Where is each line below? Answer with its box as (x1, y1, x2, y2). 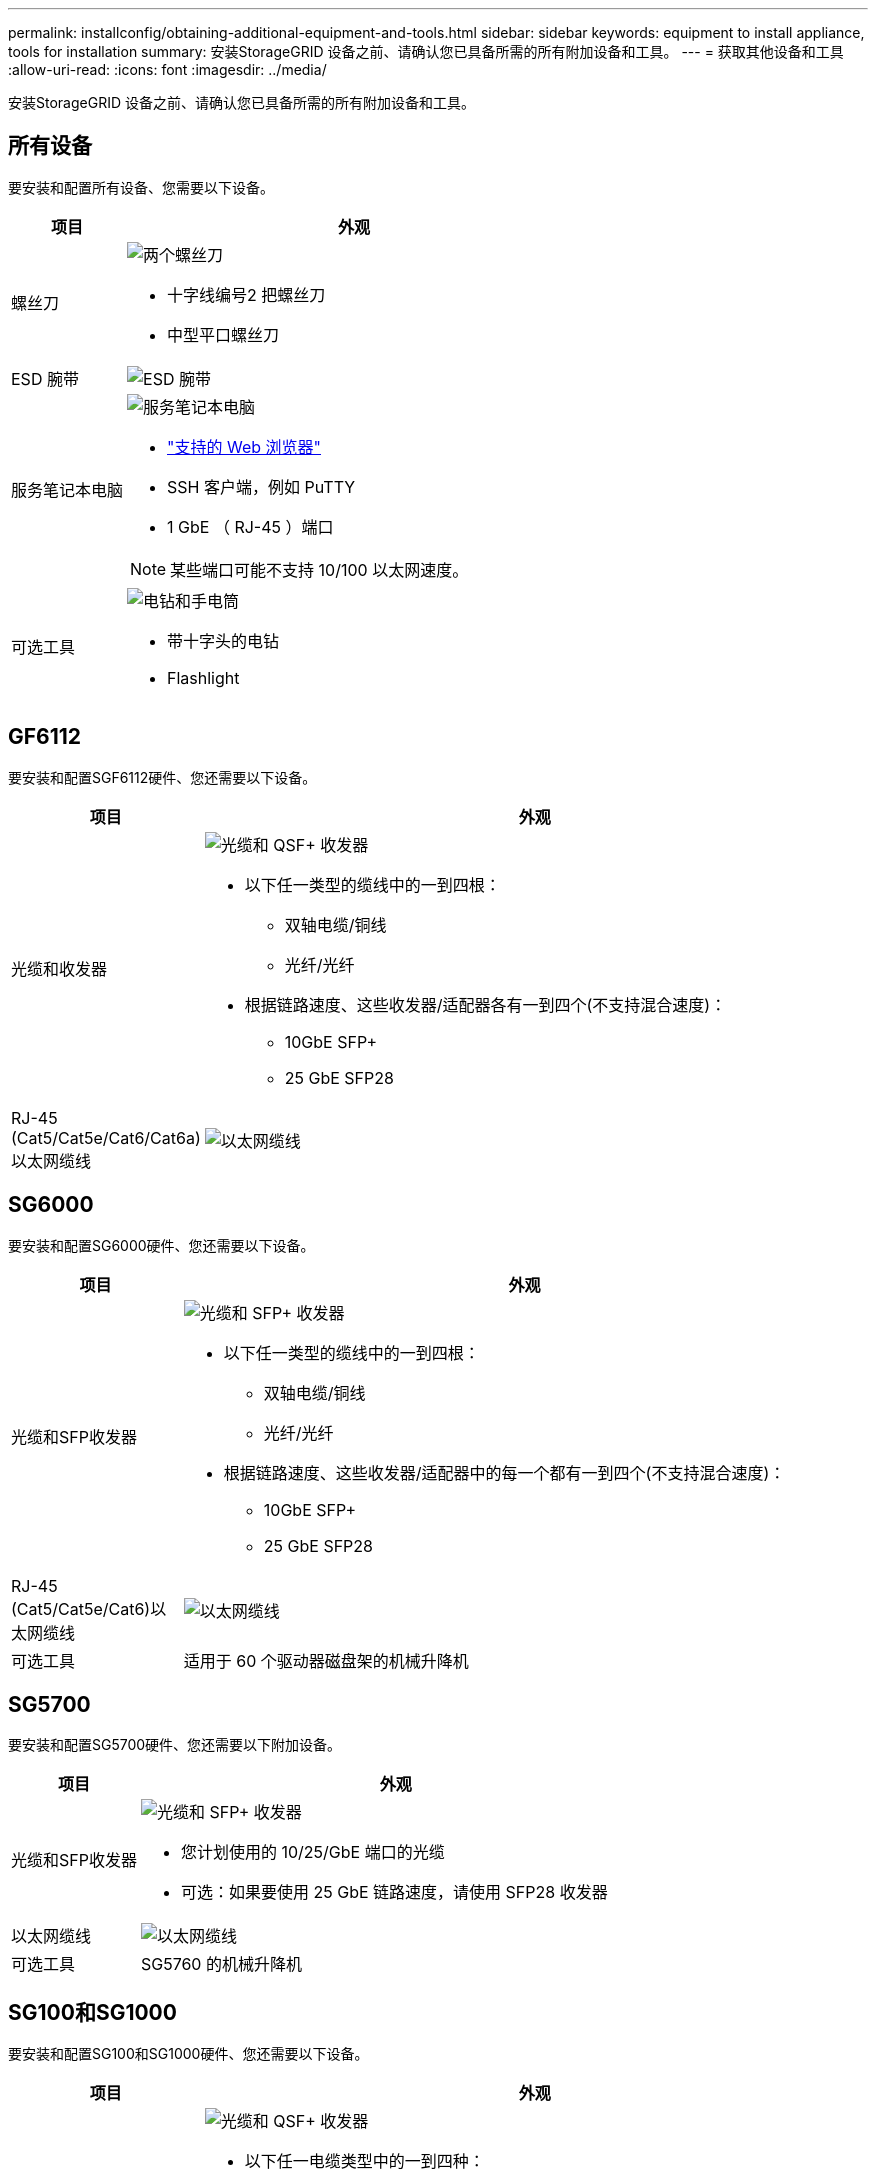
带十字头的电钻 (167, 630, 280, 651)
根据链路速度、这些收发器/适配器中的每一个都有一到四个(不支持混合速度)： (223, 1462, 786, 1483)
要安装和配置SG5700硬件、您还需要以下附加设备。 (8, 1736, 342, 1754)
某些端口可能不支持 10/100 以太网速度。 (170, 559, 469, 580)
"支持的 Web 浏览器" (167, 436, 322, 457)
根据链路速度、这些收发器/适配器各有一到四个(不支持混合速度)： (244, 994, 727, 1015)
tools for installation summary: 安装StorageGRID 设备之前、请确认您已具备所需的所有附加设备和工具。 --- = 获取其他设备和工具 (8, 43, 844, 60)
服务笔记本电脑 (11, 479, 124, 500)
